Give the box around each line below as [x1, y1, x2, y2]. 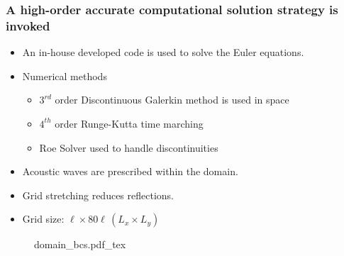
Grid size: [22, 211, 65, 226]
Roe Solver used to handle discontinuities [39, 140, 218, 155]
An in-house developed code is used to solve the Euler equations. [22, 45, 304, 60]
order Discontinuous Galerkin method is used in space [55, 92, 289, 107]
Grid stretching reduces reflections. [22, 187, 174, 202]
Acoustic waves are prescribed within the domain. [22, 164, 238, 179]
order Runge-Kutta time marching [55, 116, 204, 130]
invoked [6, 16, 50, 34]
